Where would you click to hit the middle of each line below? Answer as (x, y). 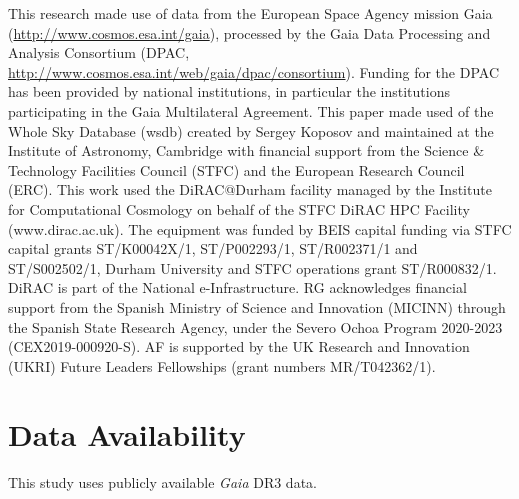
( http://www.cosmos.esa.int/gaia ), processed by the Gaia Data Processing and (249, 32)
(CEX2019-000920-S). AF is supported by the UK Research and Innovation (239, 346)
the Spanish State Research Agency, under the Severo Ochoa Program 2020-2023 (255, 326)
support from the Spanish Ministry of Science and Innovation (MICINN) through (257, 306)
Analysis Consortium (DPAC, (99, 52)
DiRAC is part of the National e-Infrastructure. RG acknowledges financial (237, 287)
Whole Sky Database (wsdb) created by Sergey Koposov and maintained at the (251, 130)
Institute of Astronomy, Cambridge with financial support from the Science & (246, 150)
